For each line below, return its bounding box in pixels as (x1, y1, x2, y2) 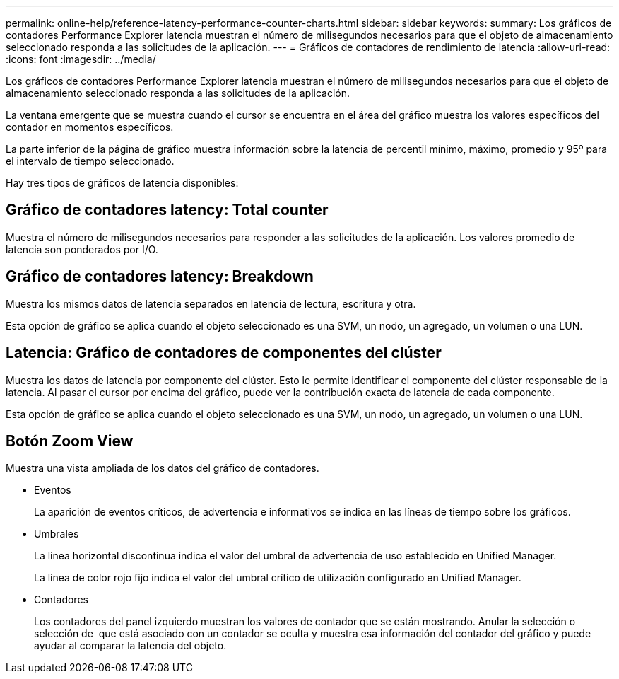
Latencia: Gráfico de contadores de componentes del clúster (6, 344, 442, 362)
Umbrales (34, 528, 79, 540)
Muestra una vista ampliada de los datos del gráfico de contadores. (6, 462, 319, 475)
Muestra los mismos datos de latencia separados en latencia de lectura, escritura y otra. (6, 297, 416, 310)
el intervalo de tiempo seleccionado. (6, 155, 175, 167)
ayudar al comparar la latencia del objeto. (34, 639, 227, 652)
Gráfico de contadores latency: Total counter (6, 201, 329, 219)
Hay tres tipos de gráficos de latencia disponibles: (6, 177, 239, 189)
